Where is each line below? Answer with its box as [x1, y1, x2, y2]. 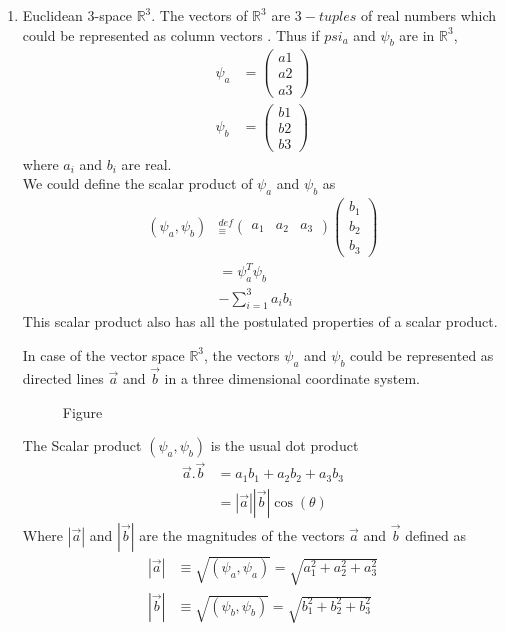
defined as [405, 524, 466, 545]
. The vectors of [151, 5, 248, 25]
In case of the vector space [22, 344, 185, 365]
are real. [121, 153, 172, 174]
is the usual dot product [210, 435, 359, 456]
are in [399, 24, 435, 45]
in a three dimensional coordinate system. [164, 367, 421, 388]
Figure [62, 401, 103, 422]
